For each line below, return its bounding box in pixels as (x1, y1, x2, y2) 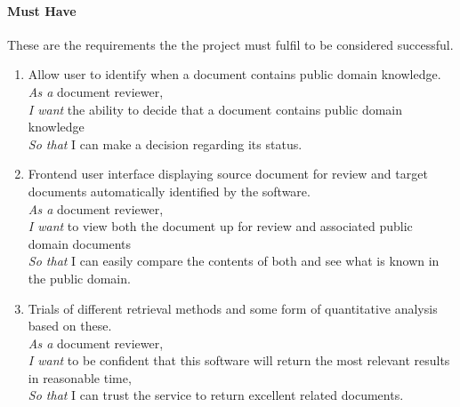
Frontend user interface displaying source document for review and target (28, 164, 428, 183)
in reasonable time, (28, 368, 132, 387)
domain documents (28, 234, 131, 252)
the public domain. (28, 268, 131, 287)
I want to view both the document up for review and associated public (28, 217, 413, 235)
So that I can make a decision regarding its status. (28, 134, 303, 153)
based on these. (28, 316, 112, 335)
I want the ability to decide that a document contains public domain (28, 100, 402, 118)
